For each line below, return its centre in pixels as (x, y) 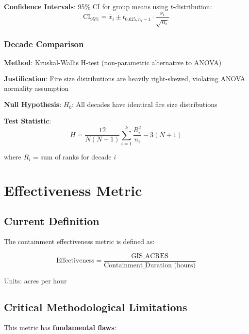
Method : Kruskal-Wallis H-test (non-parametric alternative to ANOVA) (113, 62)
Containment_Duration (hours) (150, 265)
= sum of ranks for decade (72, 156)
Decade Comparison (44, 44)
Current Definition (52, 221)
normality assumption (36, 88)
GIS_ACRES (150, 256)
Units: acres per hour (35, 280)
